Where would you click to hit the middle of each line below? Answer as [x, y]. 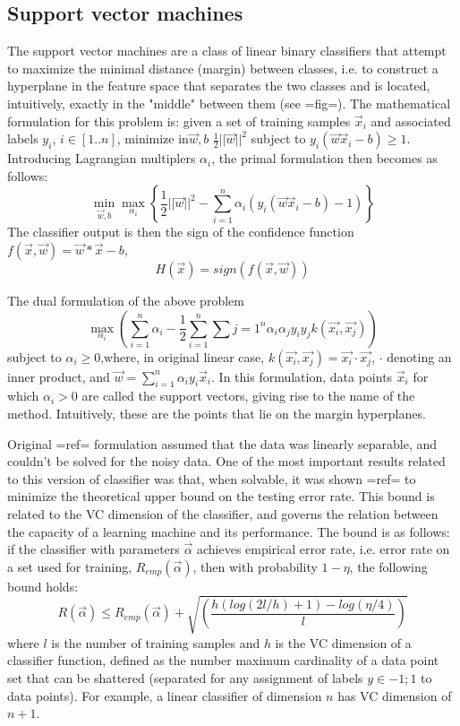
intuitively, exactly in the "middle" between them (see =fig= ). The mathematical [229, 103]
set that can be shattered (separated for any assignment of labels [185, 678]
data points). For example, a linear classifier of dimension [165, 695]
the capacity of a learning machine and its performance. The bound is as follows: [229, 531]
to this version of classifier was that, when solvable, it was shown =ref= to [212, 478]
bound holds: [43, 586]
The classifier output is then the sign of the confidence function [181, 232]
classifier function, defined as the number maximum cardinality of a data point [223, 660]
